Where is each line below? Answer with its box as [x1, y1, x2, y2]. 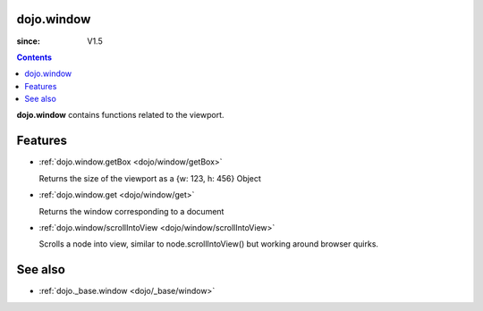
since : [16, 36, 40, 46]
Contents [16, 52, 53, 63]
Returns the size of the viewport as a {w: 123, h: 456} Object [38, 172, 261, 183]
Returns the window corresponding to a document [38, 206, 225, 216]
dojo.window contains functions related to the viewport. [16, 110, 225, 121]
